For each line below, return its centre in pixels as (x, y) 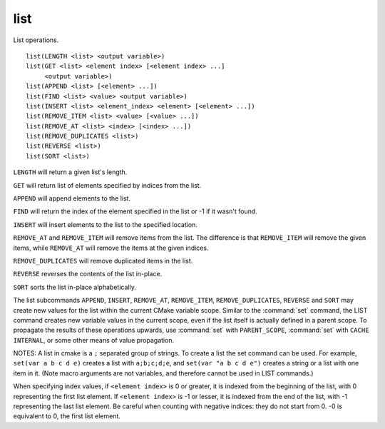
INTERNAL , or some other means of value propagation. (94, 340)
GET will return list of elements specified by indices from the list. (107, 185)
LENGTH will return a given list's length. (70, 172)
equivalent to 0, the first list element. (67, 416)
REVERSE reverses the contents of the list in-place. (88, 274)
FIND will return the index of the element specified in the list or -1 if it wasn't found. (135, 211)
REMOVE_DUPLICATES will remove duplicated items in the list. (103, 261)
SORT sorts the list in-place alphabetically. (75, 287)
